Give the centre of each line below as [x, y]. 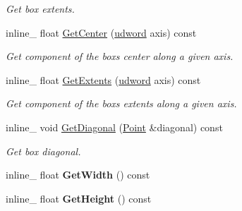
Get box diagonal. [43, 151]
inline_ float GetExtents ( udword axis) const [103, 79]
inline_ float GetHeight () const [79, 198]
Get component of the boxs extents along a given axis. [121, 103]
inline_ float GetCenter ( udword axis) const [101, 32]
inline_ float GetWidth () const [78, 175]
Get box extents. [40, 8]
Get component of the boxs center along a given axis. [120, 56]
